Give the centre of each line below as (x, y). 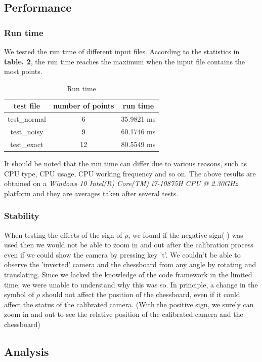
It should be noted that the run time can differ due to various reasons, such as (126, 163)
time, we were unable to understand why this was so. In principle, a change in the (131, 284)
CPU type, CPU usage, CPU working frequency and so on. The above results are (130, 173)
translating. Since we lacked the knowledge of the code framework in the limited (128, 274)
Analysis (27, 351)
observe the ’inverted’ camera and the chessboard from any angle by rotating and (130, 264)
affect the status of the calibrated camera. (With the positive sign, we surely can (129, 304)
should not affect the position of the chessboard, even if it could (141, 294)
